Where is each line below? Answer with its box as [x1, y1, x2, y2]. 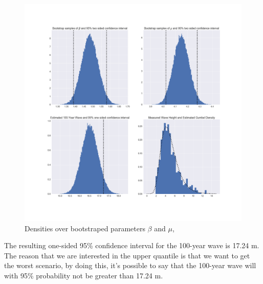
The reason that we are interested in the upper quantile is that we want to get [4, 250, 250, 260]
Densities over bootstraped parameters [25, 223, 145, 233]
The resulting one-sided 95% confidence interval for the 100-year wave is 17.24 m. [4, 240, 259, 251]
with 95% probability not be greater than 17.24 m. [4, 270, 163, 280]
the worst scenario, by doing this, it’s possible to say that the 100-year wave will [4, 260, 256, 271]
